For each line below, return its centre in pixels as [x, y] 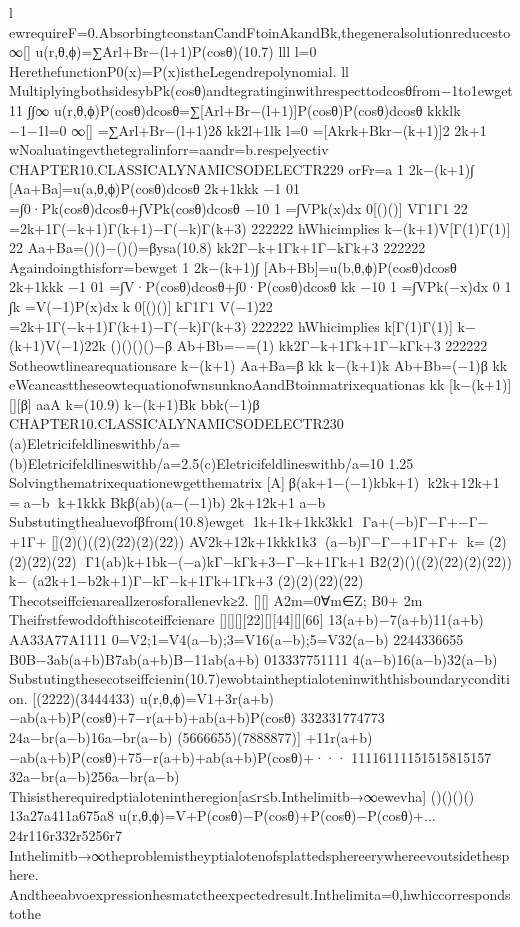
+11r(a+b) [339, 736]
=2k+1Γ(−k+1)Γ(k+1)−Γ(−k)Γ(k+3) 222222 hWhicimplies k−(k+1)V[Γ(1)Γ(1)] [260, 227]
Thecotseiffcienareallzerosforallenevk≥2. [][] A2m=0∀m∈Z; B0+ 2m [216, 599]
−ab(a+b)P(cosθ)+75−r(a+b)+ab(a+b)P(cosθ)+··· [178, 756]
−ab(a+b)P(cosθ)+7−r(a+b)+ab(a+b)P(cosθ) [153, 717]
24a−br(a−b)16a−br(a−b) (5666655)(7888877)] [155, 736]
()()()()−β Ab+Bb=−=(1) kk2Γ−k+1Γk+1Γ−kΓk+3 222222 [299, 345]
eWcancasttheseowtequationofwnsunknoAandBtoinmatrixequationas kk [227, 384]
